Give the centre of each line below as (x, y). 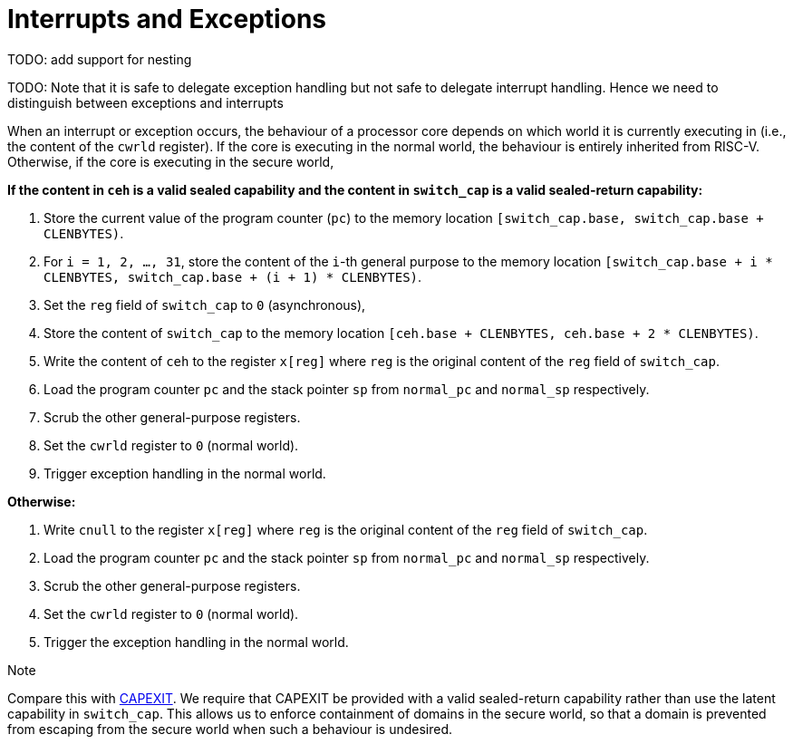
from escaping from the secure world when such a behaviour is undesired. (230, 729)
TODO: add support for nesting (100, 59)
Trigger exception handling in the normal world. (185, 473)
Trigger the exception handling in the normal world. (196, 642)
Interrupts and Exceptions (167, 19)
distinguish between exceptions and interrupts (145, 102)
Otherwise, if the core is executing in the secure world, (171, 161)
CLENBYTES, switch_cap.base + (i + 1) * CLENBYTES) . (233, 276)
